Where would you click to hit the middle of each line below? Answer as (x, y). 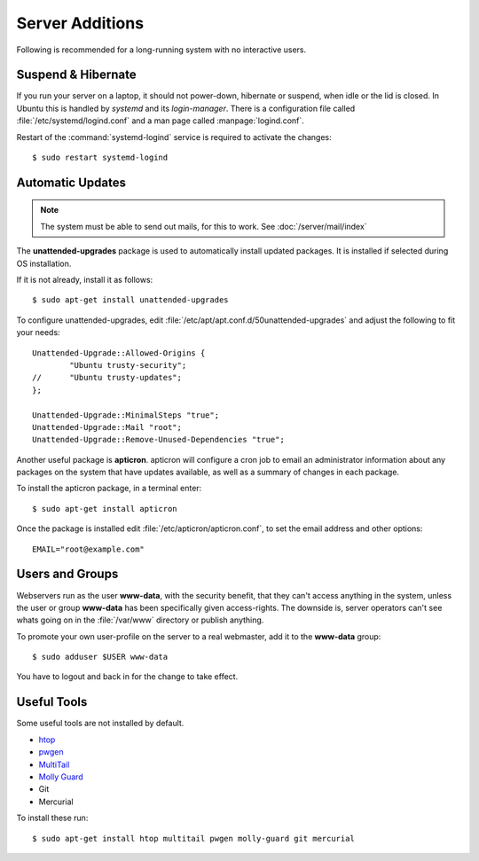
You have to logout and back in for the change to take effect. (127, 677)
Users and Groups (67, 574)
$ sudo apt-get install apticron (105, 509)
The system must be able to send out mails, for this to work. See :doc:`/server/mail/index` (204, 226)
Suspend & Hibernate (76, 75)
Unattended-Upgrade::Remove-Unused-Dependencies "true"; (159, 440)
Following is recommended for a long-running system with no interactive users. (161, 50)
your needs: (39, 333)
